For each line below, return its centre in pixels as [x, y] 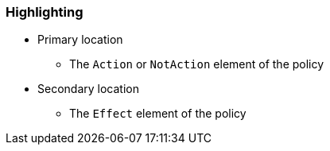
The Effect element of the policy [158, 114]
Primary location [80, 40]
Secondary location [88, 89]
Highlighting [45, 12]
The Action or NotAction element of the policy [197, 64]
